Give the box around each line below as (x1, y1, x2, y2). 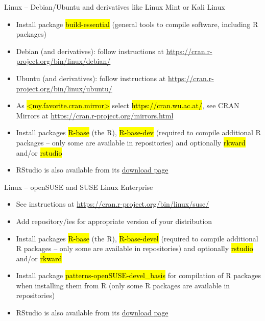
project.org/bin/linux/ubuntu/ (16, 83, 112, 93)
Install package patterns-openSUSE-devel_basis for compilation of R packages (16, 270, 261, 281)
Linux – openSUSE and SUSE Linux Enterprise (4, 181, 153, 192)
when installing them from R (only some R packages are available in (16, 280, 230, 290)
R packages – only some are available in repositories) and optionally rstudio (16, 243, 253, 254)
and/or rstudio (16, 147, 62, 158)
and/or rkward (16, 253, 62, 263)
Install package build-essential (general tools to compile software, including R (16, 18, 258, 29)
